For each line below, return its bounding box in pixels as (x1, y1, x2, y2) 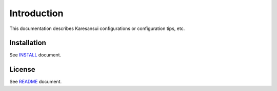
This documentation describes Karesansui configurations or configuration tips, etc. (9, 25, 185, 32)
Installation (9, 39, 46, 47)
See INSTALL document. (9, 52, 62, 58)
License (9, 65, 35, 74)
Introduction (9, 8, 64, 19)
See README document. (9, 79, 62, 85)
